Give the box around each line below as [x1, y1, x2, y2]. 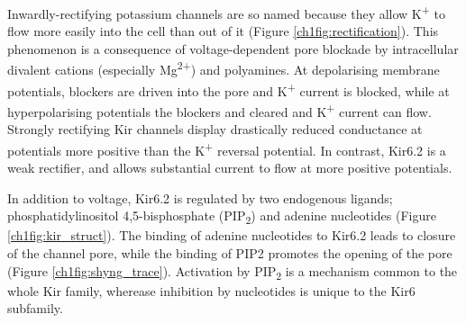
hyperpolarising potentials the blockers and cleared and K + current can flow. [7, 99, 432, 121]
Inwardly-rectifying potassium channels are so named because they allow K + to [7, 2, 445, 22]
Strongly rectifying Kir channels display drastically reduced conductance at [7, 120, 423, 139]
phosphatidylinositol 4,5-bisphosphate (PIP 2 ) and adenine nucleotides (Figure [7, 206, 436, 228]
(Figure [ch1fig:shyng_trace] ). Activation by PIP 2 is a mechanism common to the [7, 261, 458, 283]
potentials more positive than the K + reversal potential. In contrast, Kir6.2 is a [7, 138, 446, 159]
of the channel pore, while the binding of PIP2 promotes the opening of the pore [7, 243, 452, 262]
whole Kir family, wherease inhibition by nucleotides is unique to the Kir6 [7, 281, 416, 300]
